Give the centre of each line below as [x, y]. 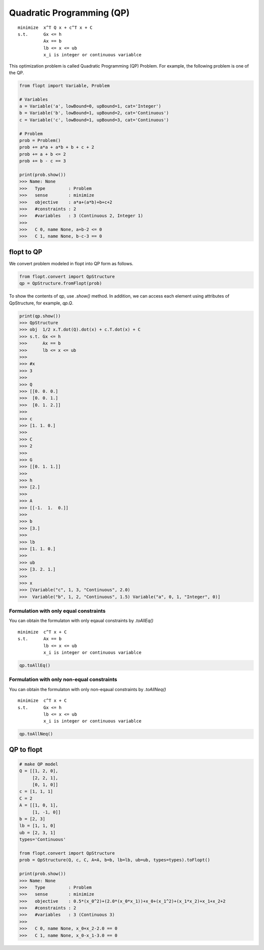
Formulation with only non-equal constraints [63, 679]
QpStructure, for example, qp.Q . [41, 303]
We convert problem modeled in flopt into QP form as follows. [71, 263]
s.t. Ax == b [40, 639]
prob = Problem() [40, 140]
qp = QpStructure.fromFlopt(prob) [61, 283]
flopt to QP [26, 252]
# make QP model [39, 764]
